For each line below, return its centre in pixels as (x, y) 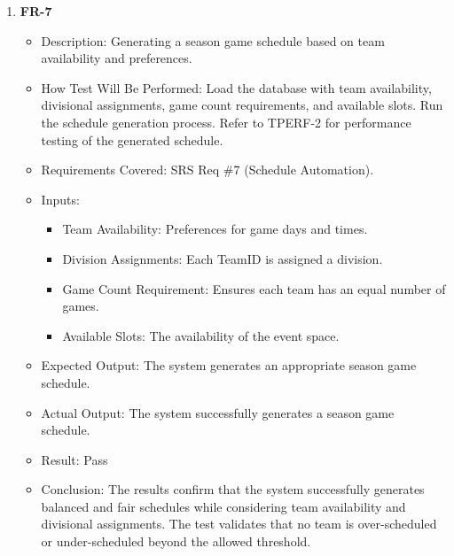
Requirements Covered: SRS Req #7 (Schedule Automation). (207, 170)
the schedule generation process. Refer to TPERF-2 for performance (226, 122)
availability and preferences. (117, 58)
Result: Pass (74, 459)
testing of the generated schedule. (132, 139)
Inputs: (60, 199)
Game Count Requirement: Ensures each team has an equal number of (254, 288)
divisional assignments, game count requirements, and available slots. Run (242, 105)
